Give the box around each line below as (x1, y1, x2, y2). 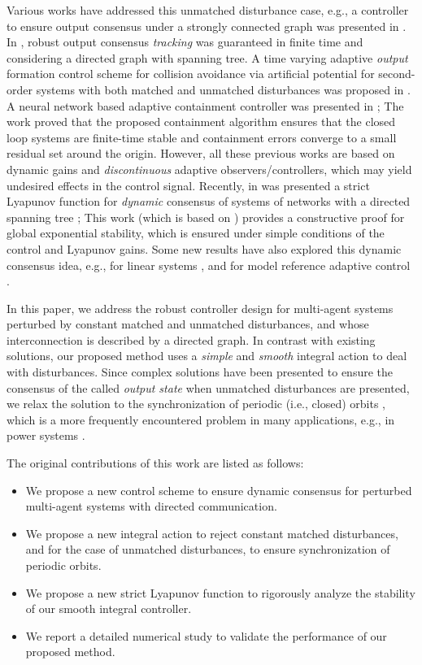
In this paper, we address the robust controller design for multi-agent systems (7, 299, 394, 316)
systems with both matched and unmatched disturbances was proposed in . (36, 80, 411, 98)
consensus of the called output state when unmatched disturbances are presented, (7, 379, 410, 396)
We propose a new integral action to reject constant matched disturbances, (25, 524, 398, 541)
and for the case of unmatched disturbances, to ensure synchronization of (25, 541, 390, 558)
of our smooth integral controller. (25, 600, 192, 617)
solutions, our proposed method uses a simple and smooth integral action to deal (7, 347, 407, 364)
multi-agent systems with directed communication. (25, 498, 277, 515)
